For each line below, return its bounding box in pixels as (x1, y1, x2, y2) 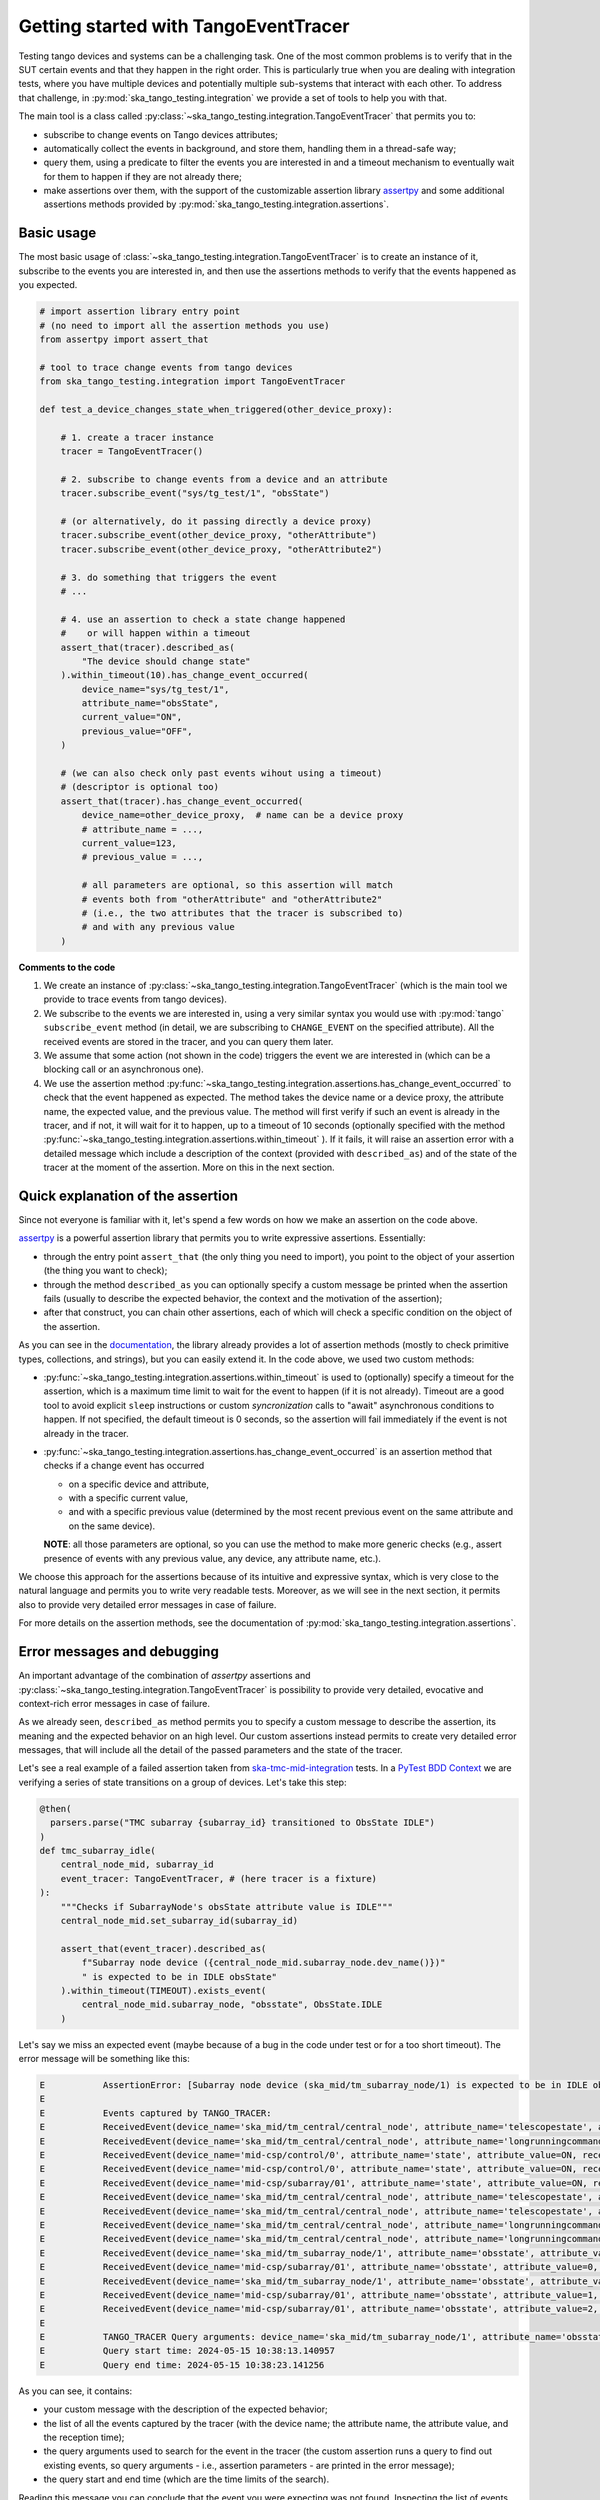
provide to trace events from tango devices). (43, 993, 227, 1005)
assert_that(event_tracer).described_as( (60, 1943, 267, 1954)
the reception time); (43, 2431, 125, 2444)
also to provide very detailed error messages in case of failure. (18, 1598, 277, 1610)
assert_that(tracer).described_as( (60, 641, 235, 653)
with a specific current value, (68, 1492, 189, 1504)
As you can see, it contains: (18, 2385, 133, 2397)
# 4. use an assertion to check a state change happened (60, 613, 346, 625)
